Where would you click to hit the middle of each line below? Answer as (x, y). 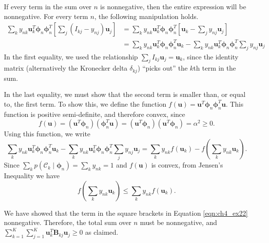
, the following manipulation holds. (146, 16)
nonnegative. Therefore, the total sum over (68, 222)
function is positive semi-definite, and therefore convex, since (95, 114)
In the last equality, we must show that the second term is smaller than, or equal (125, 94)
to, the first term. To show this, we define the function (85, 103)
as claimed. (102, 232)
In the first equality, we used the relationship (71, 56)
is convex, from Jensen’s (187, 165)
